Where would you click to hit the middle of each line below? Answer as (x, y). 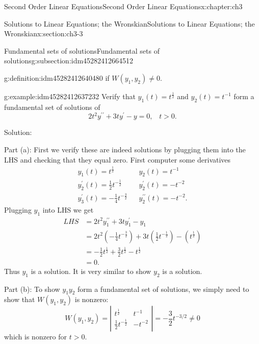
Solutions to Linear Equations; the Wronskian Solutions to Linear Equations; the (129, 23)
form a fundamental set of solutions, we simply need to (163, 289)
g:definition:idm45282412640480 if (57, 77)
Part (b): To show (32, 289)
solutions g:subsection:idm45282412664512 (69, 61)
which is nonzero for (36, 337)
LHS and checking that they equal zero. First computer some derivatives (118, 159)
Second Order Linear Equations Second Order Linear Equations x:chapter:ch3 (123, 6)
